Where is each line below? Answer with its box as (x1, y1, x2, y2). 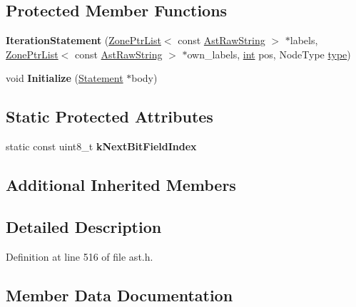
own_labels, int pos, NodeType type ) (187, 46, 351, 61)
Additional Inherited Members (6, 174, 236, 196)
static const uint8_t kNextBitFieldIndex (6, 139, 197, 154)
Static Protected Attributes (6, 105, 213, 128)
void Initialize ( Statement (6, 71, 123, 85)
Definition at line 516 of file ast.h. (6, 249, 153, 264)
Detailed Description (6, 215, 162, 237)
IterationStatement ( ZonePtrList (6, 33, 161, 48)
